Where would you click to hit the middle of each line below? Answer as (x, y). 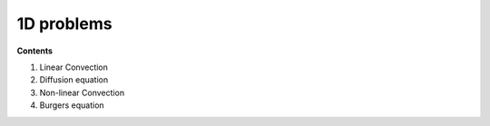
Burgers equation (72, 105)
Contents (35, 51)
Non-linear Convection (82, 92)
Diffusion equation (74, 80)
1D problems (64, 24)
